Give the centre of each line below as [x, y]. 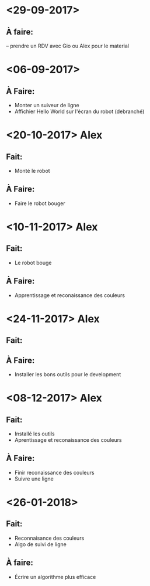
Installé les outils [34, 434]
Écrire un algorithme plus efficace [55, 577]
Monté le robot [32, 171]
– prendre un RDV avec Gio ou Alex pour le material [68, 46]
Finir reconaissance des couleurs [54, 472]
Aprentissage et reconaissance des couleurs [68, 440]
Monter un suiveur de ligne [47, 105]
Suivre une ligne [34, 479]
